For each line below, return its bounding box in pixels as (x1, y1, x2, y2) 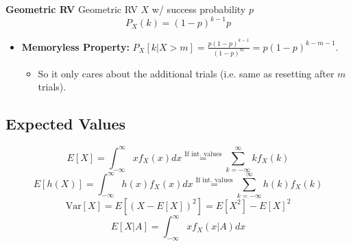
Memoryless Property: (21, 39, 130, 53)
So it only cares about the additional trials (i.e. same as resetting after (38, 66, 335, 80)
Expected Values (5, 113, 126, 134)
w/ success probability (152, 2, 246, 16)
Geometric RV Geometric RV (5, 2, 138, 16)
